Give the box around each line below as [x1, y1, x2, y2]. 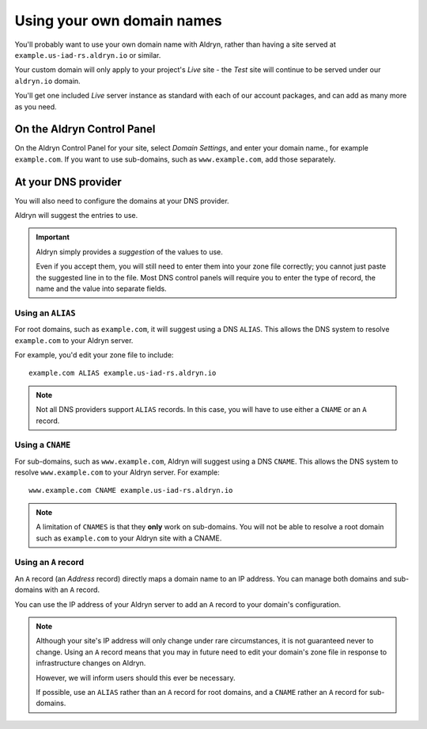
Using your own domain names [14, 12, 223, 29]
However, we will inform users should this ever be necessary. [36, 673, 236, 682]
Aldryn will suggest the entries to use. [14, 211, 138, 220]
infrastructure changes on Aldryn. [36, 658, 146, 668]
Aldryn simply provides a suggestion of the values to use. [36, 246, 223, 257]
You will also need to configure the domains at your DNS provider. [14, 196, 229, 205]
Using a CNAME [14, 440, 71, 451]
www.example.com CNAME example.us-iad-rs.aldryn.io [28, 486, 233, 495]
